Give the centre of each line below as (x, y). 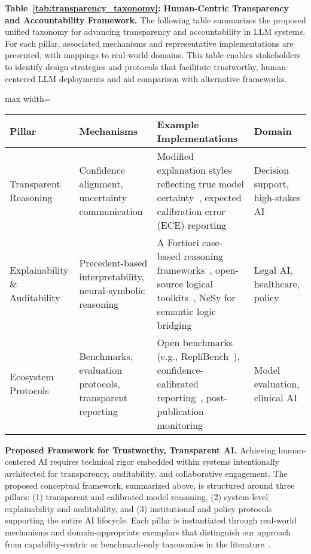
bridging (174, 325)
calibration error (191, 211)
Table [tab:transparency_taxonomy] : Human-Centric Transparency (147, 8)
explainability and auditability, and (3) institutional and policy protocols (138, 508)
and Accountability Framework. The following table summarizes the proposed (155, 19)
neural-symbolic (112, 290)
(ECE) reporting (192, 225)
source (170, 283)
